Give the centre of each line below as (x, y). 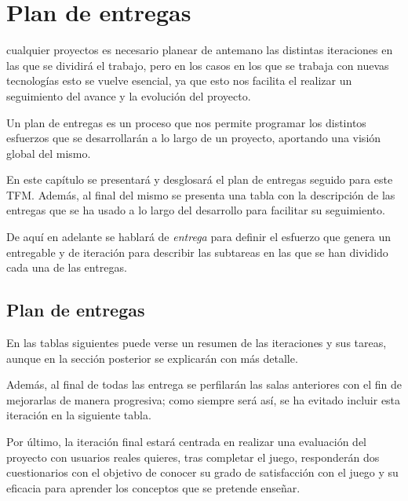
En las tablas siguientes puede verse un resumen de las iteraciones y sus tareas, (197, 343)
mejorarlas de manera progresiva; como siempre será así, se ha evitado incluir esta (204, 399)
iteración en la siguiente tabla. (79, 415)
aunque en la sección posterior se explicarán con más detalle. (152, 358)
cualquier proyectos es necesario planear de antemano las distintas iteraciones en (200, 50)
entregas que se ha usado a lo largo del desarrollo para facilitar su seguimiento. (196, 210)
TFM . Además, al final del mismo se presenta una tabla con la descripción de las (201, 194)
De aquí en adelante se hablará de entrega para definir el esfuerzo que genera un (199, 237)
